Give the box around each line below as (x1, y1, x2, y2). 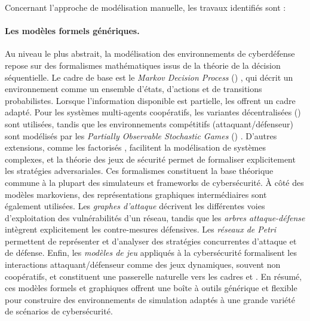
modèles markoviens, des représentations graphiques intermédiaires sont (5, 188, 267, 200)
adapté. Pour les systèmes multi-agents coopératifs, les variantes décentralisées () (5, 106, 301, 118)
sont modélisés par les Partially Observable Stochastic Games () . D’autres (5, 129, 277, 142)
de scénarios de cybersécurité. (5, 305, 113, 317)
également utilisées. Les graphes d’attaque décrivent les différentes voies (5, 200, 265, 212)
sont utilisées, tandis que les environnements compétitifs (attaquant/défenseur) (5, 117, 293, 130)
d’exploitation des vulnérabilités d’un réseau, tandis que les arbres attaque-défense (5, 211, 305, 224)
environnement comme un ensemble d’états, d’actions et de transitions (5, 82, 262, 95)
